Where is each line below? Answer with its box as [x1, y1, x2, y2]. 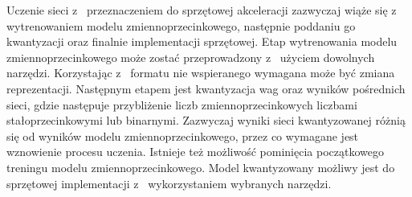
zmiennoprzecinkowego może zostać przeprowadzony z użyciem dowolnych [6, 48, 375, 65]
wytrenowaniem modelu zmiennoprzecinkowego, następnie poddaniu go [6, 17, 356, 34]
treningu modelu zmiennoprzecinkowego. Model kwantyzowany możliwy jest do [6, 158, 395, 175]
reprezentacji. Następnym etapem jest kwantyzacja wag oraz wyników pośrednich [6, 80, 406, 96]
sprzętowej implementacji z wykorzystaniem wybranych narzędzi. [6, 174, 332, 191]
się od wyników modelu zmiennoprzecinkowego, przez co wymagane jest [6, 127, 359, 144]
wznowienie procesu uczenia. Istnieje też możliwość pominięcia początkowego [6, 143, 384, 160]
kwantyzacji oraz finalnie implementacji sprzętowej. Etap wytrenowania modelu [6, 33, 398, 50]
